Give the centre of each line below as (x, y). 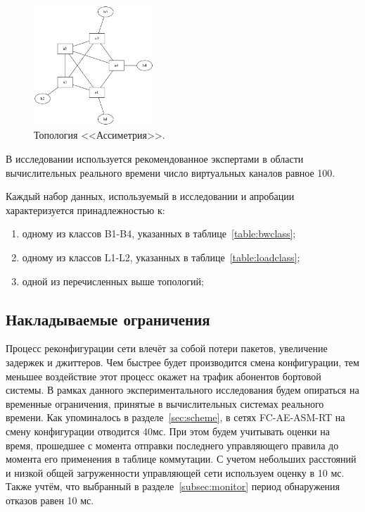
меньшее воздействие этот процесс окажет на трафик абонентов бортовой (164, 376)
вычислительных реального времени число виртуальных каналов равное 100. (171, 172)
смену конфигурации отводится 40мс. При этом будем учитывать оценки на (168, 431)
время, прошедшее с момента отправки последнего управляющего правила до (172, 445)
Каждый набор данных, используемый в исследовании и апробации (150, 196)
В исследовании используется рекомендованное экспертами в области (155, 159)
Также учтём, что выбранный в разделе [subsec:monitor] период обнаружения (173, 486)
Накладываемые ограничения (108, 319)
